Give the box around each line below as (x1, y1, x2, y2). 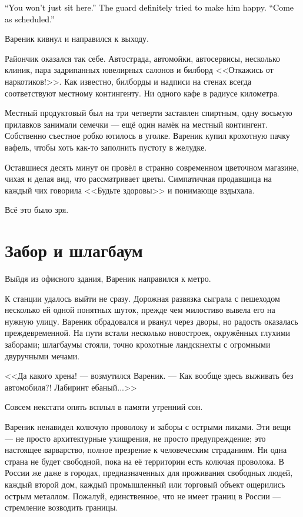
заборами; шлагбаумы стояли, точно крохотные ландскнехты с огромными (5, 338, 271, 350)
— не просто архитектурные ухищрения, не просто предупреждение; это (5, 432, 266, 444)
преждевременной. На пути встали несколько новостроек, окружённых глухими (5, 326, 291, 339)
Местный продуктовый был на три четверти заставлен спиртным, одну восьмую (5, 106, 292, 119)
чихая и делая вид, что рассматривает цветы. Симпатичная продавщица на (5, 172, 272, 185)
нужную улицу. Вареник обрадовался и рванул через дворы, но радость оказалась (5, 315, 298, 327)
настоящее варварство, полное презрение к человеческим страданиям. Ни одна (5, 443, 287, 456)
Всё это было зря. (5, 204, 69, 216)
